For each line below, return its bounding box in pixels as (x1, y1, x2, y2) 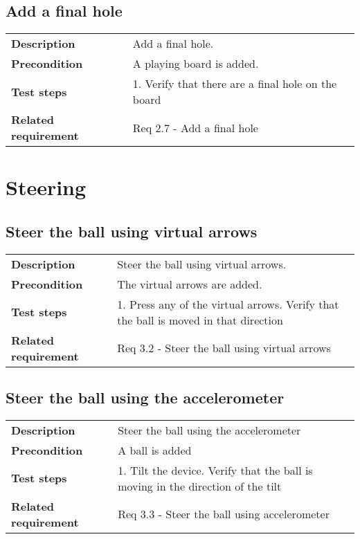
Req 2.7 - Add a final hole (132, 119, 258, 136)
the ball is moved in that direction (117, 311, 283, 328)
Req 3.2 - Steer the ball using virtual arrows (117, 340, 331, 356)
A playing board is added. (132, 55, 259, 72)
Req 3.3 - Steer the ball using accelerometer (118, 506, 330, 522)
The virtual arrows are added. (117, 275, 262, 292)
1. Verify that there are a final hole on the (132, 75, 337, 92)
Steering (6, 173, 87, 201)
